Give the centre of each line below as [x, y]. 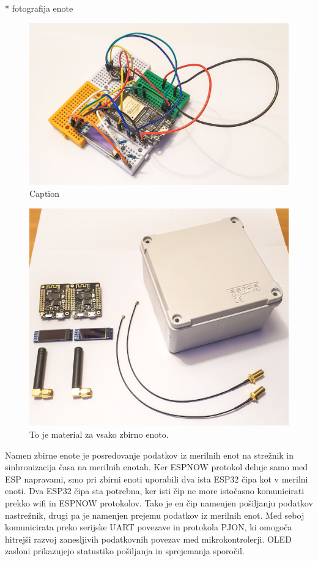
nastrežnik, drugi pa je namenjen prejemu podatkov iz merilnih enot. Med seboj [155, 515]
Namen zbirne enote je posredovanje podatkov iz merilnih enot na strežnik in [150, 455]
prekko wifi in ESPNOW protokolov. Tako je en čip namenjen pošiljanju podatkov [159, 502]
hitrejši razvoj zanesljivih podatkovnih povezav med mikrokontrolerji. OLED [148, 539]
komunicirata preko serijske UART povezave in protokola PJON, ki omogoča [149, 527]
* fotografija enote [39, 8]
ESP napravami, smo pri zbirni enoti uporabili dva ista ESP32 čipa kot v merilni [157, 479]
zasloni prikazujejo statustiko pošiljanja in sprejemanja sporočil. [125, 551]
